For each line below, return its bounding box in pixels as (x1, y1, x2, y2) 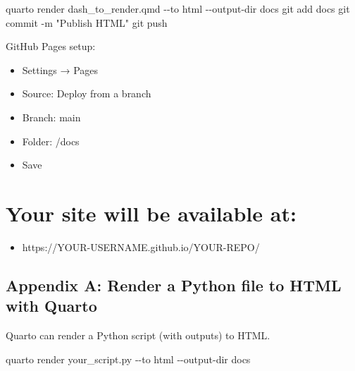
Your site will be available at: (6, 198, 297, 227)
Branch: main (22, 109, 81, 124)
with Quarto (6, 295, 97, 317)
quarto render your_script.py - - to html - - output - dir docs (6, 351, 251, 366)
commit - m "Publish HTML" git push (6, 15, 168, 30)
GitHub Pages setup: (6, 39, 96, 54)
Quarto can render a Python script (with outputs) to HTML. (6, 328, 270, 343)
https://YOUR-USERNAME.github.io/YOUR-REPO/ (22, 239, 260, 254)
